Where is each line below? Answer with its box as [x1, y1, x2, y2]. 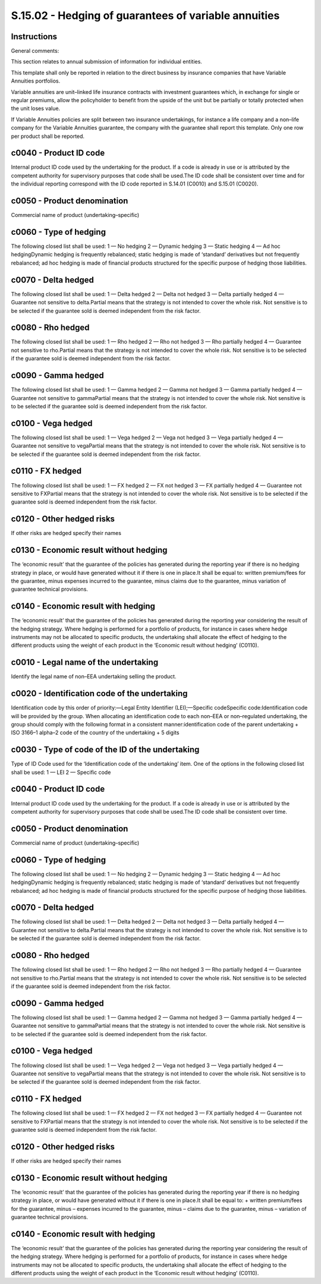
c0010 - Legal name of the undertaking [11, 657, 159, 668]
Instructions [11, 32, 58, 42]
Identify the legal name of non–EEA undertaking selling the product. [11, 673, 177, 680]
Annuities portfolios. [11, 77, 61, 84]
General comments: [11, 48, 59, 55]
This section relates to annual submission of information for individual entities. [11, 58, 202, 65]
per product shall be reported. [11, 133, 85, 140]
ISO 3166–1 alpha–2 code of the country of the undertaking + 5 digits [11, 729, 180, 737]
